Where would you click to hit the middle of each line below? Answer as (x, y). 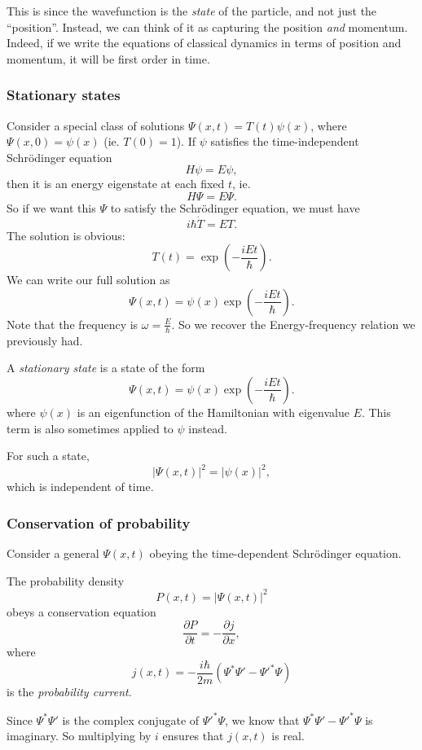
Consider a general (53, 553)
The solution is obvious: (66, 235)
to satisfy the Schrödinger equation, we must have (235, 207)
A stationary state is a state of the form (106, 368)
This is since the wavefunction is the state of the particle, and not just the (192, 11)
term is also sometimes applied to (90, 428)
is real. (288, 736)
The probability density (66, 580)
